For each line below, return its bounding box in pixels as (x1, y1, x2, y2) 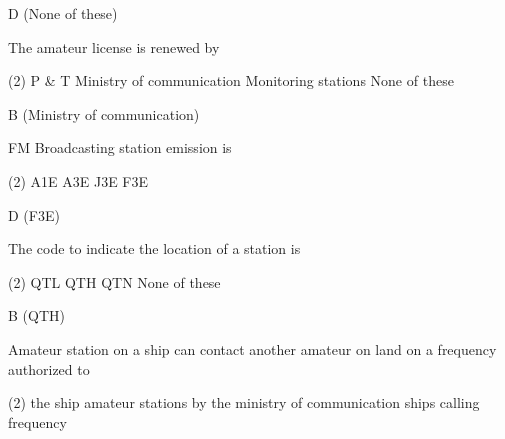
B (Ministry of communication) (8, 103, 200, 124)
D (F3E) (8, 204, 60, 225)
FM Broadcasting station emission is (8, 137, 232, 158)
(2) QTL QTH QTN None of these (8, 271, 221, 292)
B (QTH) (8, 305, 65, 326)
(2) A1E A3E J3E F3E (8, 170, 149, 191)
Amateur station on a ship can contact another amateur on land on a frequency (8, 338, 497, 359)
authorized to (8, 358, 90, 379)
